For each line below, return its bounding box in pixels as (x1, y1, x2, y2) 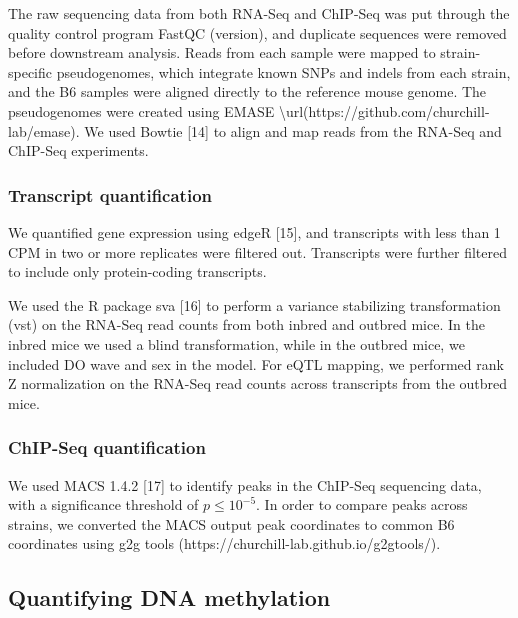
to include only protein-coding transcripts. (8, 261, 267, 282)
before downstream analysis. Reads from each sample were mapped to (8, 42, 436, 63)
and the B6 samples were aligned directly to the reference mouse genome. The (8, 81, 487, 102)
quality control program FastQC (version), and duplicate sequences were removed (8, 22, 507, 43)
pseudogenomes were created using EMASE (8, 100, 275, 121)
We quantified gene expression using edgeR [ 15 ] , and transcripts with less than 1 (8, 221, 501, 242)
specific (8, 61, 53, 82)
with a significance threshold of (8, 494, 199, 515)
